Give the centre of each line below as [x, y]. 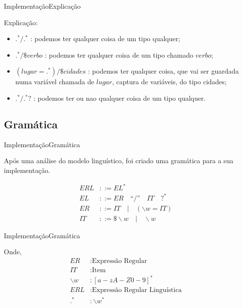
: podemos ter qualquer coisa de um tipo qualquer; [105, 38]
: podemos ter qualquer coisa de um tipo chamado [119, 54]
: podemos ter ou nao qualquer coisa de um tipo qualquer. [120, 98]
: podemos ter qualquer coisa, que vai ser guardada [163, 71]
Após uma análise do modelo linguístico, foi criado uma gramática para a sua [119, 161]
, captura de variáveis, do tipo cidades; [169, 82]
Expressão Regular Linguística [137, 290]
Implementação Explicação [42, 6]
